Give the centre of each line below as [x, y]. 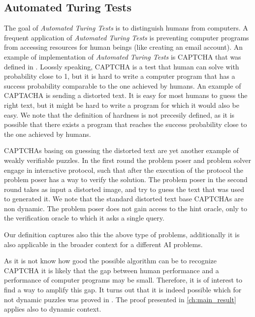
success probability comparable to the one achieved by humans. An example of [123, 85]
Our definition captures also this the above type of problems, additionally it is [122, 235]
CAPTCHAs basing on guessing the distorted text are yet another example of [121, 150]
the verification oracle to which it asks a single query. [84, 218]
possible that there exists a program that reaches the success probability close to [126, 124]
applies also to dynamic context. [53, 309]
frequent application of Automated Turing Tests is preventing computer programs [127, 37]
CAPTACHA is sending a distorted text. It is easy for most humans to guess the [126, 95]
